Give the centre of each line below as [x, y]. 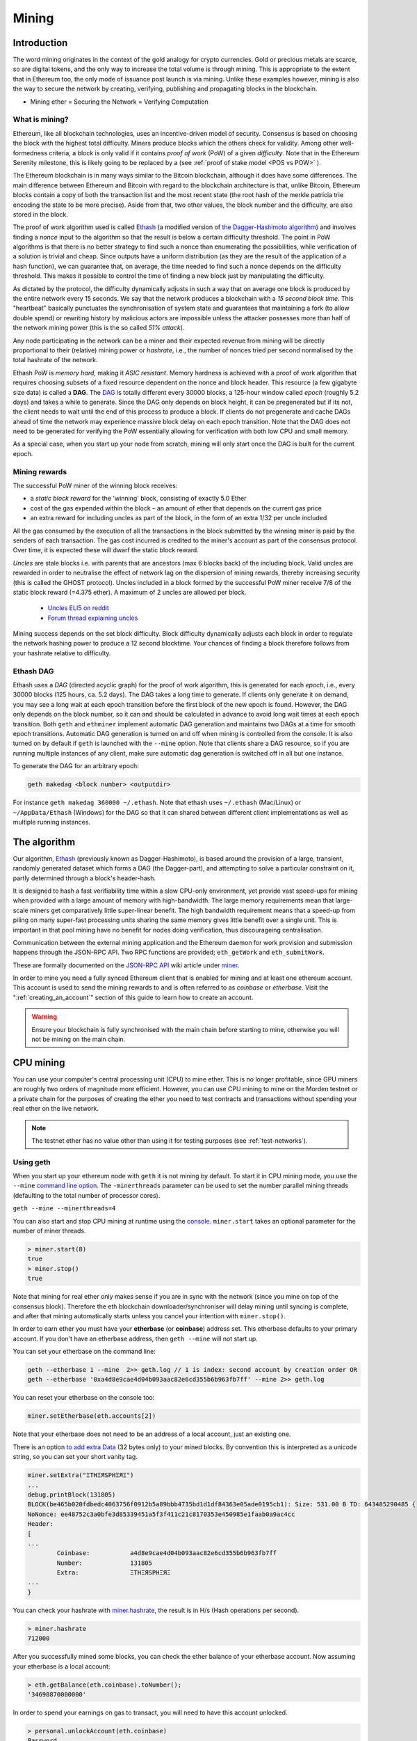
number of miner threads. [49, 1231]
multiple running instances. [51, 822]
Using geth [32, 1162]
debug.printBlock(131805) [72, 1494]
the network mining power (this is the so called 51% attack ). [99, 328]
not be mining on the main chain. [79, 1039]
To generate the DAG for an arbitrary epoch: [76, 766]
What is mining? [41, 120]
